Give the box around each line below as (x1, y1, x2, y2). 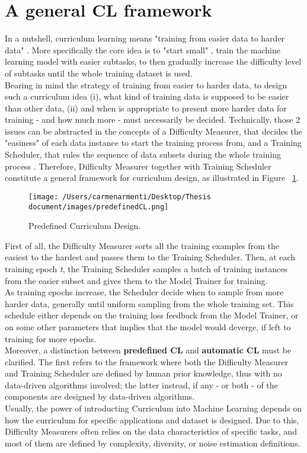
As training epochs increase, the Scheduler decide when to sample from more (5, 286, 284, 298)
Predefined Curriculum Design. (28, 219, 141, 232)
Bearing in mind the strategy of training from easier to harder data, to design (5, 78, 287, 91)
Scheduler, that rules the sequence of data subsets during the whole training (5, 148, 282, 161)
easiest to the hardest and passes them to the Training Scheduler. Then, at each (5, 251, 296, 263)
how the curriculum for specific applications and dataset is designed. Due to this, (5, 413, 299, 426)
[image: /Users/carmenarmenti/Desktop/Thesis (28, 192, 211, 201)
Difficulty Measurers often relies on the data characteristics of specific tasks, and (5, 425, 297, 438)
